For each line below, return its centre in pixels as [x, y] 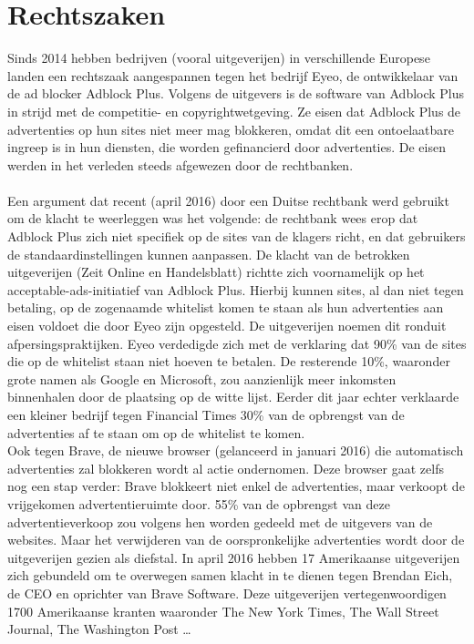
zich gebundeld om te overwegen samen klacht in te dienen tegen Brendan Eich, [230, 575]
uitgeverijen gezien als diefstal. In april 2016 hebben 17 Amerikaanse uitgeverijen [234, 557]
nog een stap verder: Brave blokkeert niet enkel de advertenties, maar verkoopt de [236, 486]
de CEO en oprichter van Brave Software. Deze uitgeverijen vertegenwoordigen [227, 593]
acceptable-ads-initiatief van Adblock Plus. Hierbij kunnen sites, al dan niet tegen [236, 289]
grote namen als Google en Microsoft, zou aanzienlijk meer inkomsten [202, 378]
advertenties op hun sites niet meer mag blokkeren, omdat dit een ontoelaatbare [231, 129]
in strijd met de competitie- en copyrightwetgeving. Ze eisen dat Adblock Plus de [234, 111]
